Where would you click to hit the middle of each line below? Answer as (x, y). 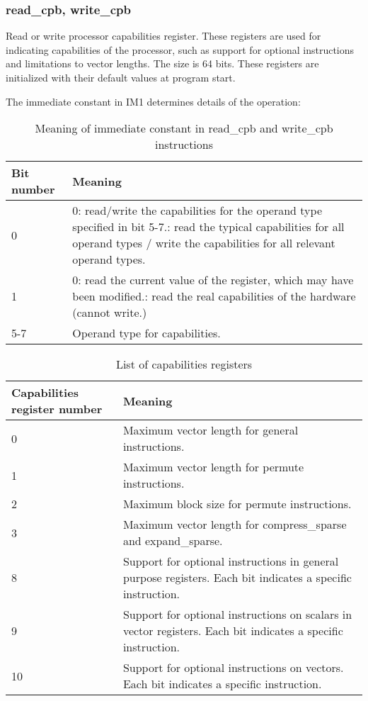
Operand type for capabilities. (146, 333)
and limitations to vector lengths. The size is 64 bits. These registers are (162, 63)
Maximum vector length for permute (213, 467)
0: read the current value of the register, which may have (213, 280)
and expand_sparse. (173, 541)
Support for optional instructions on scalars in (237, 615)
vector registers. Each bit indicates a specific (233, 631)
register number (57, 409)
